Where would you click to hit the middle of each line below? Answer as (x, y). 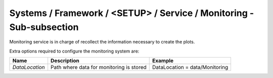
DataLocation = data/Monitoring (190, 67)
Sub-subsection (44, 27)
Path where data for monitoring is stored (99, 67)
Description (65, 61)
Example (163, 61)
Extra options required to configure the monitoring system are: (74, 51)
